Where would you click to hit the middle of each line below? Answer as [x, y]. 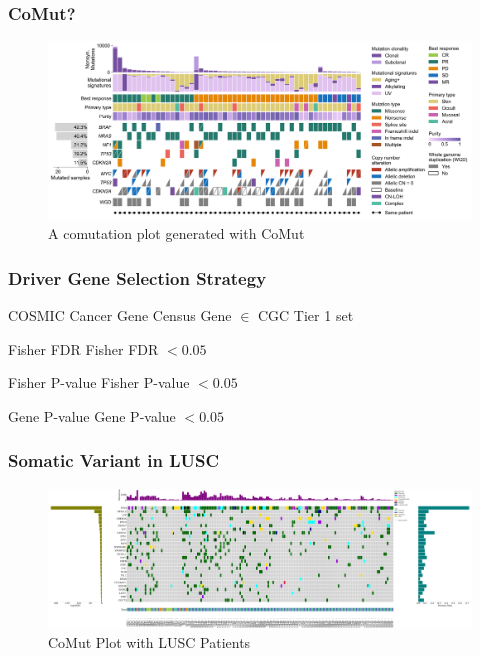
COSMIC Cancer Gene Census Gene [120, 315]
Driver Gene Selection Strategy [137, 277]
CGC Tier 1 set [306, 315]
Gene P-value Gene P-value [92, 415]
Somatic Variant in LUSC [114, 460]
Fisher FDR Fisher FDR [83, 348]
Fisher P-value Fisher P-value [99, 382]
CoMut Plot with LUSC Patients [149, 641]
